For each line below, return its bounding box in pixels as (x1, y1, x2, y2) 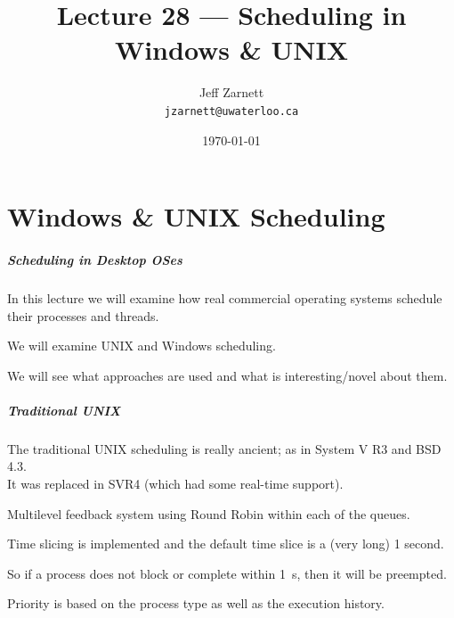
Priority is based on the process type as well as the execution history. (7, 594, 385, 613)
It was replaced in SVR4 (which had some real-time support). (7, 474, 344, 493)
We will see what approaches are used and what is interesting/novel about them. (7, 366, 448, 384)
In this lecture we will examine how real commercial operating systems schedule (7, 288, 442, 307)
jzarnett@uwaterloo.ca (164, 104, 299, 118)
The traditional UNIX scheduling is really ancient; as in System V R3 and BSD (7, 439, 442, 457)
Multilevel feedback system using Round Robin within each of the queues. (7, 504, 410, 523)
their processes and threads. (7, 306, 159, 325)
